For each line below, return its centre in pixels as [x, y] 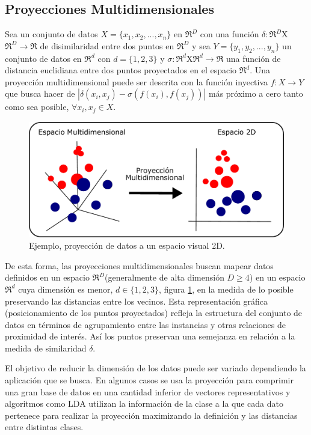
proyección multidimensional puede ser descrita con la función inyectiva [137, 81]
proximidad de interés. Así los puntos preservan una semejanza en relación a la [150, 336]
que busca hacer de [40, 93]
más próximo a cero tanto [256, 93]
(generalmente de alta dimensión [165, 277]
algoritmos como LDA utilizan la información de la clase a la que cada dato [144, 403]
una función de [253, 58]
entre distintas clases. [44, 427]
